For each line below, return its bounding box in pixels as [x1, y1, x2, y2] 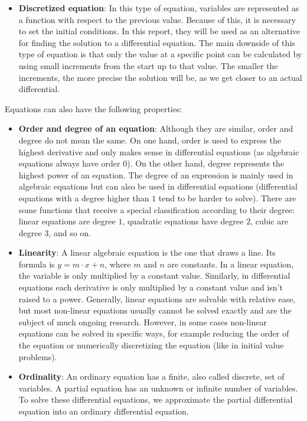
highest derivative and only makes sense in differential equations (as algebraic [18, 145, 299, 158]
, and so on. [48, 226, 92, 239]
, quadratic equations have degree [122, 215, 244, 227]
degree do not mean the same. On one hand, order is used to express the [18, 133, 282, 146]
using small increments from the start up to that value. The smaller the [18, 59, 278, 71]
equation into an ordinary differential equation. [18, 405, 189, 417]
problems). [18, 350, 57, 363]
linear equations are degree [18, 215, 116, 227]
